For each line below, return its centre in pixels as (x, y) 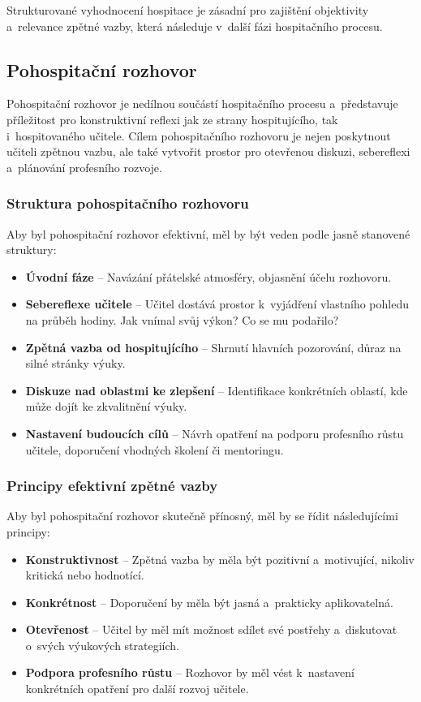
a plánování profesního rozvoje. (84, 167)
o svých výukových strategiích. (102, 645)
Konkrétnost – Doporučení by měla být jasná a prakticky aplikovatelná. (209, 602)
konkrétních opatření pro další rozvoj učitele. (137, 689)
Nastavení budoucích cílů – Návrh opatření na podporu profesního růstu (215, 433)
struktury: (32, 250)
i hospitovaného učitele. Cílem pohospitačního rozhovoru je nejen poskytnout (199, 135)
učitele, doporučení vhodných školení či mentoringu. (155, 449)
